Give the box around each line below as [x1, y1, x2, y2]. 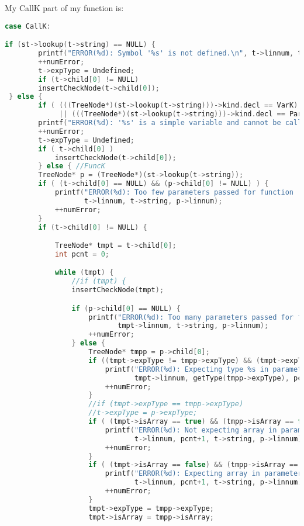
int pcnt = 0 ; [54, 250, 110, 258]
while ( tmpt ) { [54, 268, 114, 277]
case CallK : [5, 22, 51, 30]
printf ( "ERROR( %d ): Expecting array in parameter [105, 469, 302, 478]
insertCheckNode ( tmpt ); [71, 286, 164, 295]
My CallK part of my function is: [5, 2, 124, 13]
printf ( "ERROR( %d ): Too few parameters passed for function [54, 188, 293, 196]
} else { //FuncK [38, 162, 105, 171]
